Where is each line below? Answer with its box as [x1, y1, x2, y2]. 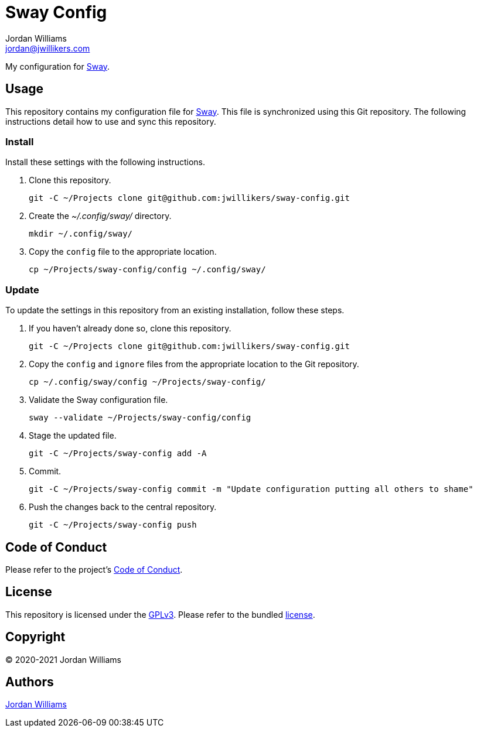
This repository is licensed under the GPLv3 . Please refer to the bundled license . [5, 609, 315, 620]
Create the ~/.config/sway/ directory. [29, 211, 172, 221]
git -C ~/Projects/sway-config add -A [29, 449, 207, 459]
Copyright [5, 630, 66, 645]
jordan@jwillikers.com [5, 43, 90, 53]
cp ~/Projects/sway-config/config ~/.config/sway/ [29, 265, 266, 275]
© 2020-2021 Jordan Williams [5, 654, 121, 665]
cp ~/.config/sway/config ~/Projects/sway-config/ [29, 377, 266, 387]
